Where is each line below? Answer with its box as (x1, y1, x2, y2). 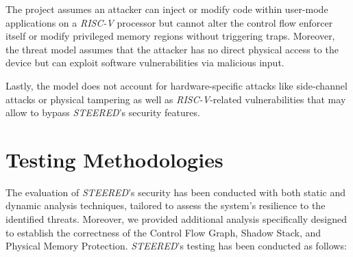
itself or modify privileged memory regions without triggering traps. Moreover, (5, 29, 335, 43)
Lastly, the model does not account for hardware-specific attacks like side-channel (5, 78, 348, 92)
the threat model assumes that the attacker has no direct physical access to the (5, 42, 339, 56)
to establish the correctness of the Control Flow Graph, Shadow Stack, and (5, 225, 321, 239)
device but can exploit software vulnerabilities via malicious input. (5, 55, 284, 70)
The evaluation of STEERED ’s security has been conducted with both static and (5, 185, 346, 199)
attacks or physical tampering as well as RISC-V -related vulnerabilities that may (5, 92, 346, 106)
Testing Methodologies (5, 145, 223, 173)
